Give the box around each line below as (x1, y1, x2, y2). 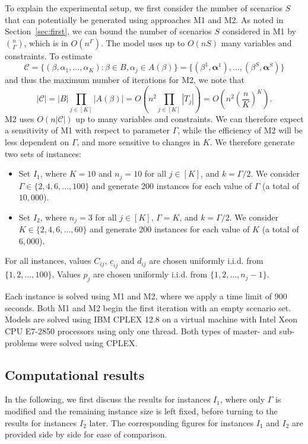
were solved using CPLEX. (40, 336, 138, 349)
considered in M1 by (222, 25, 296, 37)
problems (5, 336, 38, 349)
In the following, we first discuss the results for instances (5, 393, 211, 405)
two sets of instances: (5, 147, 81, 159)
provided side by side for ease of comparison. (5, 428, 167, 440)
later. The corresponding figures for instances (89, 416, 254, 429)
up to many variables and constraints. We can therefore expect (75, 112, 304, 124)
